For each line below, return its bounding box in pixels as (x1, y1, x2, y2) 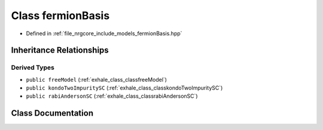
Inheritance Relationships (11, 45, 109, 55)
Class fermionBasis (11, 9, 110, 22)
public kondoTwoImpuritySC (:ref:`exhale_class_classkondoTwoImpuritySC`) (26, 84, 223, 92)
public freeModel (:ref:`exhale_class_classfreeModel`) (26, 76, 167, 83)
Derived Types (11, 63, 55, 72)
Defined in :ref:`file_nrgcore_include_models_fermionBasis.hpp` (26, 30, 182, 37)
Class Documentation (11, 108, 94, 119)
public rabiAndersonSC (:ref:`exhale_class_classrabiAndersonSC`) (26, 92, 198, 100)
